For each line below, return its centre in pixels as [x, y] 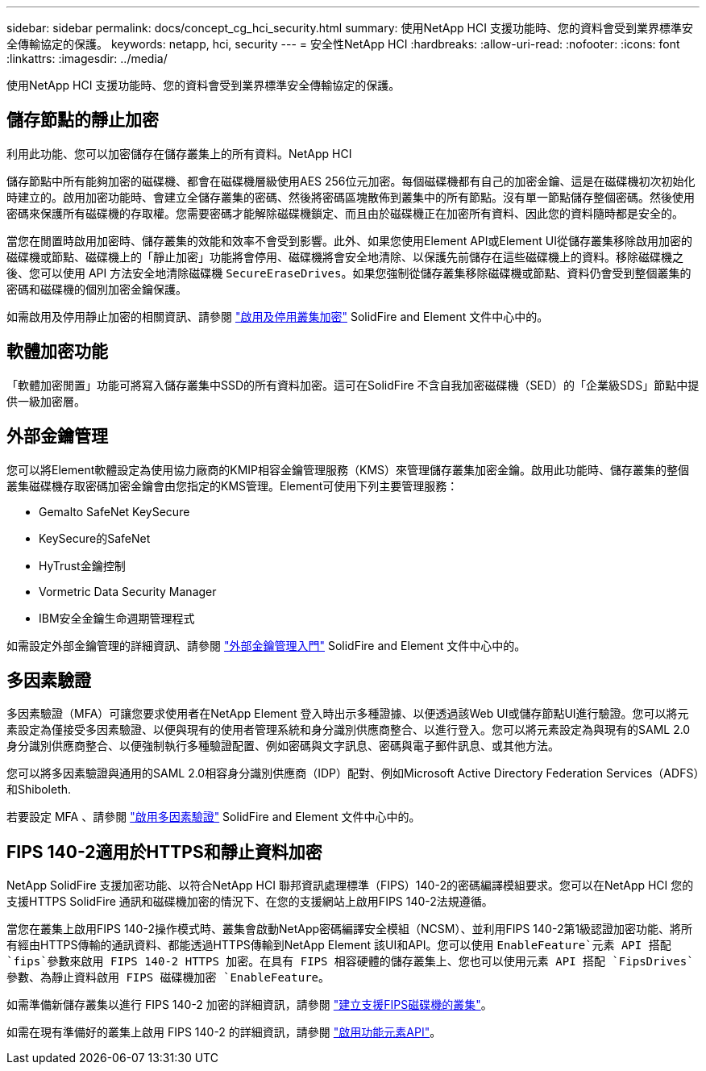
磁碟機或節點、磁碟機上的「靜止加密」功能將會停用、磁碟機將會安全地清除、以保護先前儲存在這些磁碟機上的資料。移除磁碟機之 [345, 256]
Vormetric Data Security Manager [128, 591]
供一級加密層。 [46, 401]
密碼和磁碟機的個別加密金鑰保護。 [97, 289]
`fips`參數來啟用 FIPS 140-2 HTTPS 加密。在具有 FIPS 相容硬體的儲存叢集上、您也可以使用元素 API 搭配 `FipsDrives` [350, 962]
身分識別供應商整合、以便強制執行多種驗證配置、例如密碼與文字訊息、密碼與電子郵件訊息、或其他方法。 [283, 746]
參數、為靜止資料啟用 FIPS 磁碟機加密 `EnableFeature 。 [168, 977]
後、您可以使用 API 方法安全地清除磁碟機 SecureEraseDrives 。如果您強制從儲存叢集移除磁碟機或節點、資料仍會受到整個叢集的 [349, 273]
